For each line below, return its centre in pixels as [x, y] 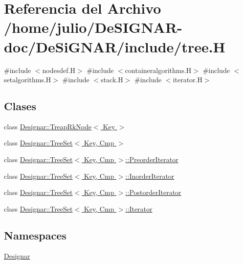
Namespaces [35, 235]
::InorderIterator [150, 176]
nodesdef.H [59, 70]
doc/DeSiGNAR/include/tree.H [115, 46]
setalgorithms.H [28, 80]
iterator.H [188, 80]
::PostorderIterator [153, 192]
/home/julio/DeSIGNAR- [93, 27]
